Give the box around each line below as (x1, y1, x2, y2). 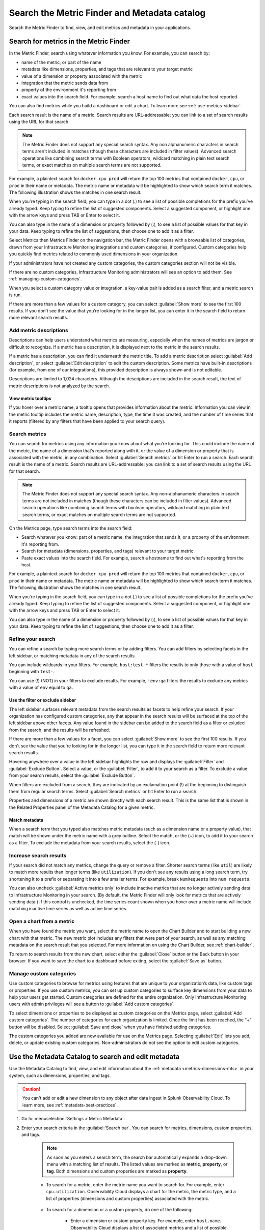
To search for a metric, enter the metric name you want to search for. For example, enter (46, 1181, 225, 1188)
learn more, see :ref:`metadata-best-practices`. (22, 1102, 118, 1108)
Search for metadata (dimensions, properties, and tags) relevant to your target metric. (21, 548, 195, 554)
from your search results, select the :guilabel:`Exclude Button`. (9, 772, 135, 778)
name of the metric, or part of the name (21, 59, 102, 65)
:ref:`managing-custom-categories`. (9, 276, 82, 282)
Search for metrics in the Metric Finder (9, 37, 130, 46)
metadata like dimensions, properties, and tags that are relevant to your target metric (21, 66, 193, 72)
